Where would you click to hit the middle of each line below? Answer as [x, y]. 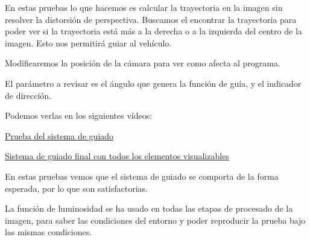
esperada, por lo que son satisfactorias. [76, 188]
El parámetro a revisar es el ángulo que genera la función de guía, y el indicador [153, 83]
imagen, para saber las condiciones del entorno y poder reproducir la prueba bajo [155, 220]
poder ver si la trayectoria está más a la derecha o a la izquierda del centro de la [153, 31]
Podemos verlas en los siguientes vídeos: [79, 115]
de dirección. [28, 95]
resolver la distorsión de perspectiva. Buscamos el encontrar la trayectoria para [151, 19]
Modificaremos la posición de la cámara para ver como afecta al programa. [143, 63]
